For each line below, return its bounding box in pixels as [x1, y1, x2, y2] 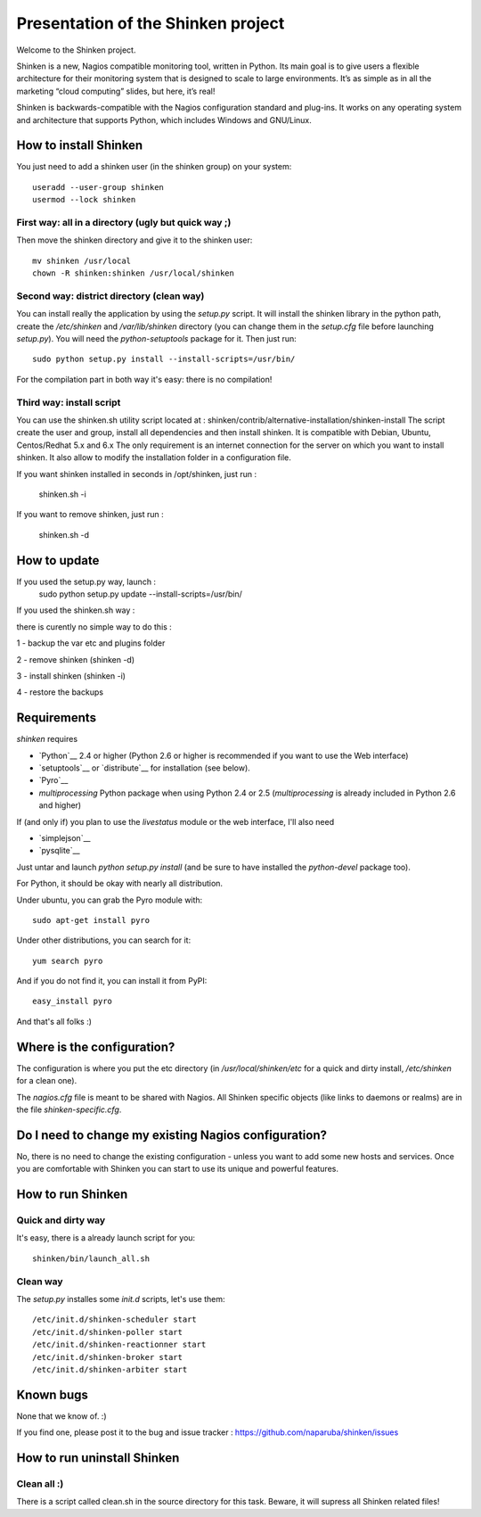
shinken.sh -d [38, 529, 89, 540]
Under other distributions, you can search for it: [16, 935, 192, 945]
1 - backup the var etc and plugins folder [16, 638, 166, 648]
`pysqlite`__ [38, 845, 80, 856]
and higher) [38, 800, 82, 811]
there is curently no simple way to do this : [16, 621, 173, 632]
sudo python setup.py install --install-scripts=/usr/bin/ [32, 354, 296, 365]
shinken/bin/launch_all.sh [32, 1253, 151, 1264]
